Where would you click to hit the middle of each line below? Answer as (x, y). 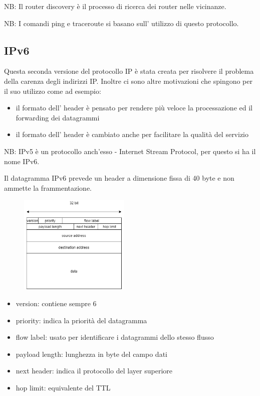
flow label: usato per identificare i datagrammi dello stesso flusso (115, 337)
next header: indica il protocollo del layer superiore (94, 371)
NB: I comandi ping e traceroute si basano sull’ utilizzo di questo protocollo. (121, 23)
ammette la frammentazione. (48, 187)
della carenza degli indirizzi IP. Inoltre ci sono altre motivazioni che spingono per (128, 81)
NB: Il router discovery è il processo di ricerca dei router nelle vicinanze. (115, 6)
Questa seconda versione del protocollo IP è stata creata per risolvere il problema (129, 71)
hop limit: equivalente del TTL (63, 387)
